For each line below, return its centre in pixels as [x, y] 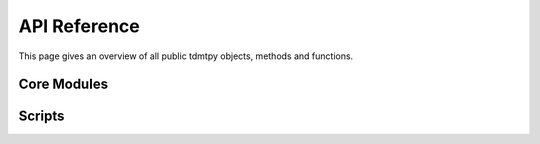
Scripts [41, 116]
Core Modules [63, 84]
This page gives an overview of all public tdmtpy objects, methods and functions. [186, 56]
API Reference [79, 26]
